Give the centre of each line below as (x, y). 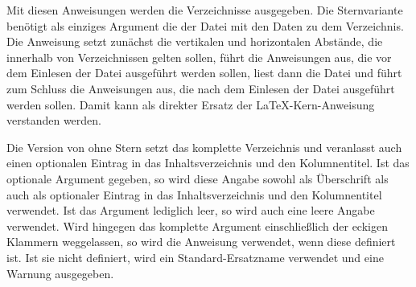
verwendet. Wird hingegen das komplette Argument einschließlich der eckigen (197, 225)
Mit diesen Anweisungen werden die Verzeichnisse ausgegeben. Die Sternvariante (205, 10)
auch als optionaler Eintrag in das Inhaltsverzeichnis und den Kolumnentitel (194, 194)
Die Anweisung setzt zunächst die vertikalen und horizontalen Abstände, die (195, 41)
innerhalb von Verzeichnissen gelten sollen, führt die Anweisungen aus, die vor (199, 57)
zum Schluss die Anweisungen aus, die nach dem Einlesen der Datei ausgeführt (201, 88)
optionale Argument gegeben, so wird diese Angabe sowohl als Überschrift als (198, 178)
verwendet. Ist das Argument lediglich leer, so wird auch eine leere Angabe (191, 210)
